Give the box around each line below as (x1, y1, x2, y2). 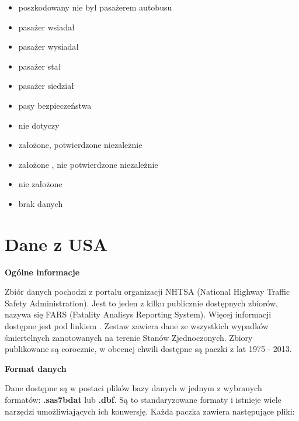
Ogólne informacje (5, 265, 80, 278)
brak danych (18, 197, 63, 209)
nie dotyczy (18, 119, 60, 131)
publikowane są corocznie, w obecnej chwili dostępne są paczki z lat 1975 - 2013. (5, 343, 292, 355)
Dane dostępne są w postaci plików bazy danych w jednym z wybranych (5, 382, 262, 394)
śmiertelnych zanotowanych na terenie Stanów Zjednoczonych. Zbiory (5, 331, 253, 343)
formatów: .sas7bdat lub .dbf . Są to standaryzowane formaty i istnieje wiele (5, 394, 281, 405)
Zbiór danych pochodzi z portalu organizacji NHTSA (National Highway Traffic (5, 285, 290, 298)
